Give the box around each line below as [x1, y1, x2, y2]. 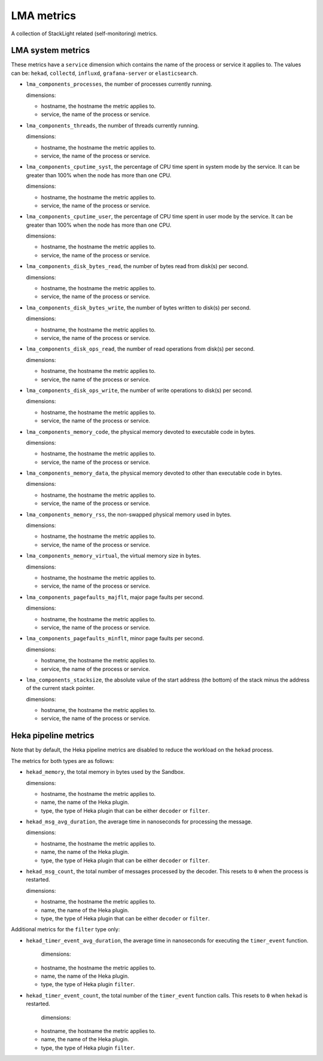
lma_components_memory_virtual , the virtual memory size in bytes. [26, 552, 201, 560]
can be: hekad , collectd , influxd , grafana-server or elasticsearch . [11, 69, 198, 77]
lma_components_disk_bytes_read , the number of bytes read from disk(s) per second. [26, 263, 249, 270]
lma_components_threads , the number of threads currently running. [26, 121, 200, 129]
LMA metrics [11, 9, 77, 22]
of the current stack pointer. [26, 685, 95, 692]
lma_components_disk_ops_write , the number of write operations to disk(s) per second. [26, 387, 252, 394]
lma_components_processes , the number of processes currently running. [26, 81, 212, 88]
